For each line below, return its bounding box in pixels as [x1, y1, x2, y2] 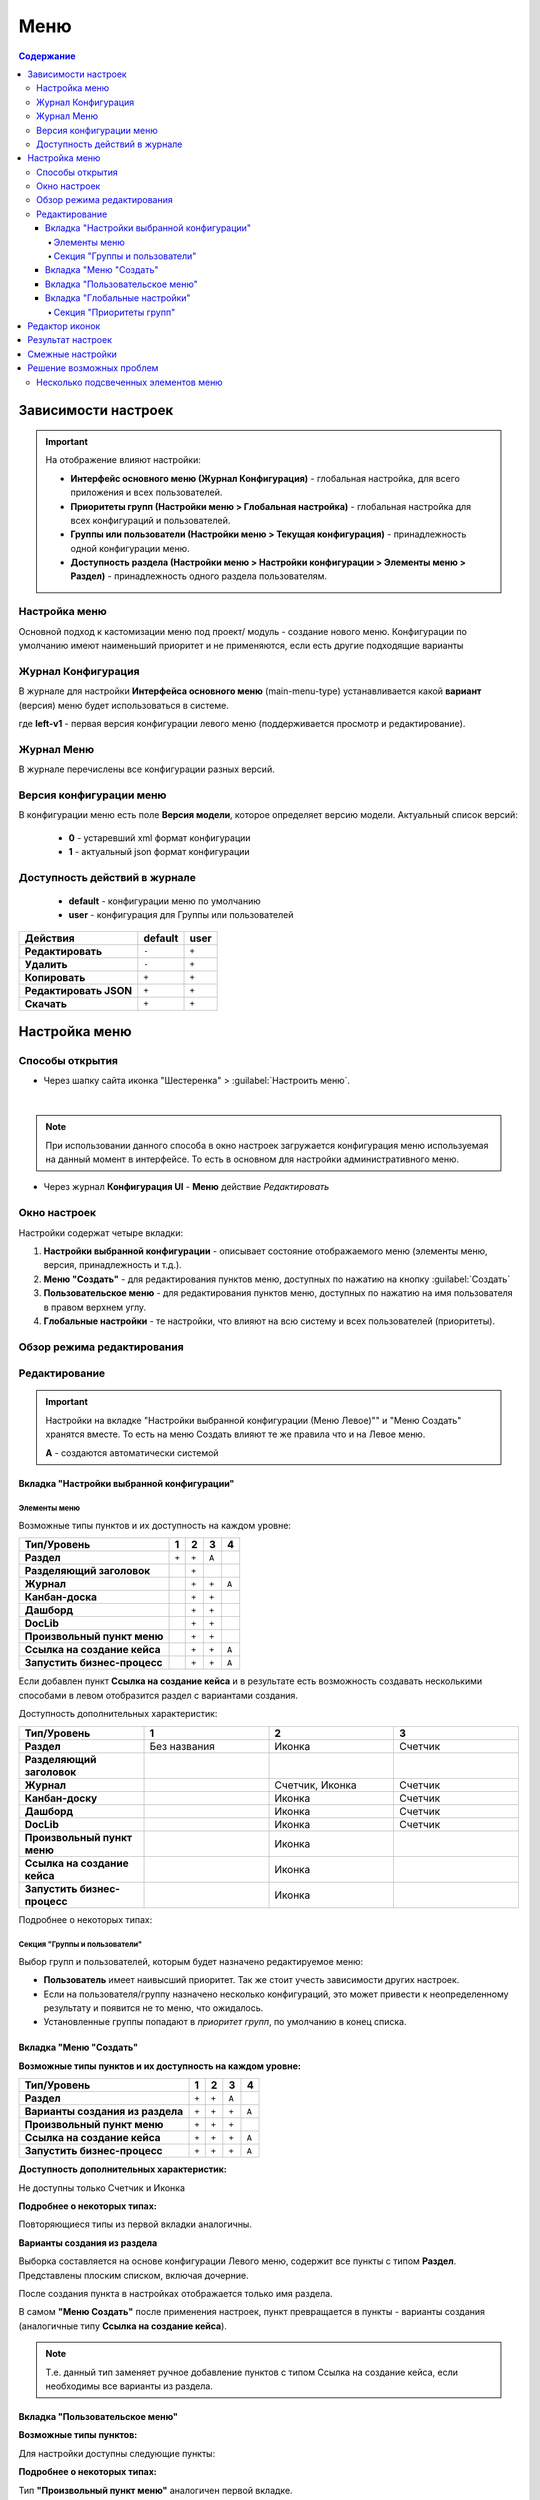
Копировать [24, 970, 86, 984]
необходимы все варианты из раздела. [45, 2380, 214, 2392]
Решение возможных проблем [27, 362, 159, 374]
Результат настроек [27, 334, 112, 346]
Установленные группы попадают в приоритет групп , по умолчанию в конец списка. [43, 2016, 407, 2028]
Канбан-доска [24, 1590, 98, 1604]
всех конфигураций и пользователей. [70, 514, 231, 526]
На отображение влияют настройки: [45, 454, 202, 466]
